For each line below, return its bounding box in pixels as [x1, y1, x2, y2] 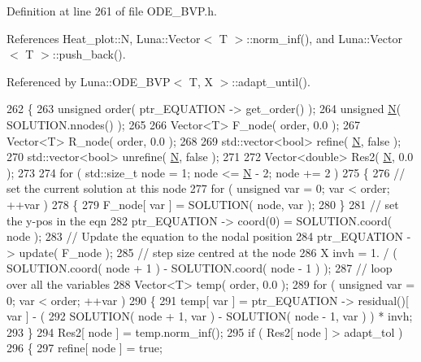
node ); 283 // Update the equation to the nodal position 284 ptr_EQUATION [7, 228, 404, 245]
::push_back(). [52, 46, 126, 63]
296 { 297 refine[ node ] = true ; [7, 339, 163, 356]
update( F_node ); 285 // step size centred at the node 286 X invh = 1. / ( [19, 243, 397, 260]
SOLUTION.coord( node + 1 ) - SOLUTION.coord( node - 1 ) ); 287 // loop [7, 260, 393, 277]
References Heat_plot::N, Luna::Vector [7, 29, 201, 46]
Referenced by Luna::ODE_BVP [7, 72, 171, 89]
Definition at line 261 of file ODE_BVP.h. [7, 2, 217, 19]
